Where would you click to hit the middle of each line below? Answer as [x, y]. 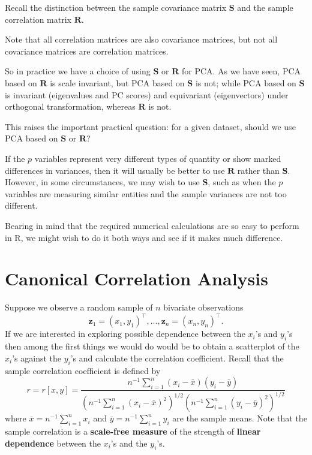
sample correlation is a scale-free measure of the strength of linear [133, 431]
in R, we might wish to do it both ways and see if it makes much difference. [144, 237]
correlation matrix [38, 19]
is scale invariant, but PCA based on [117, 82]
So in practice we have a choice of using [78, 71]
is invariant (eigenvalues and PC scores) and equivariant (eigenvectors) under [147, 94]
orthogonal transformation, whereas [70, 106]
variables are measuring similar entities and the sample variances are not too [146, 193]
